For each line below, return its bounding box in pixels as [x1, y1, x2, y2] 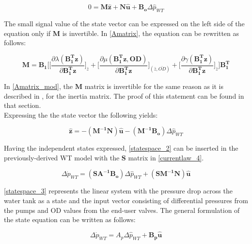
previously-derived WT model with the [4, 152, 120, 162]
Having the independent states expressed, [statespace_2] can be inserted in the [4, 143, 238, 153]
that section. [4, 100, 41, 110]
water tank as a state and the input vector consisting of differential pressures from [4, 195, 248, 206]
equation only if [4, 28, 51, 38]
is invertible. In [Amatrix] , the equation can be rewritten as [62, 28, 239, 38]
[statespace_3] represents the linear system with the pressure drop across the [4, 186, 233, 196]
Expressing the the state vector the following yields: [4, 109, 158, 120]
